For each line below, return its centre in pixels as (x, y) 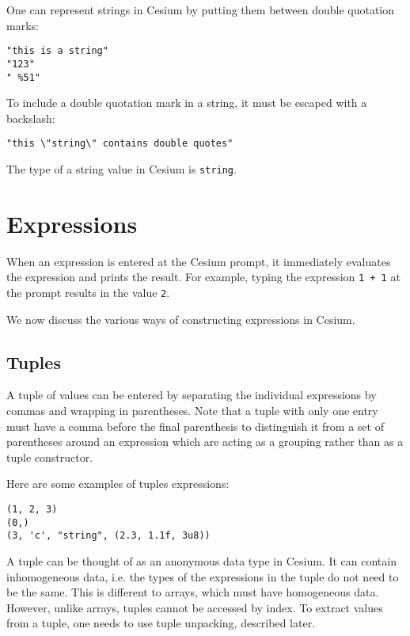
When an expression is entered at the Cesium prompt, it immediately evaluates (199, 261)
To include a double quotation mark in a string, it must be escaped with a (187, 103)
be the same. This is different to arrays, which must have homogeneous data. (193, 592)
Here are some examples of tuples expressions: (118, 484)
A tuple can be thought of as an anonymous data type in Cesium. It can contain (201, 561)
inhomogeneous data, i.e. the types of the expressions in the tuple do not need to (203, 576)
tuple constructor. (50, 457)
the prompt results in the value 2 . (88, 293)
